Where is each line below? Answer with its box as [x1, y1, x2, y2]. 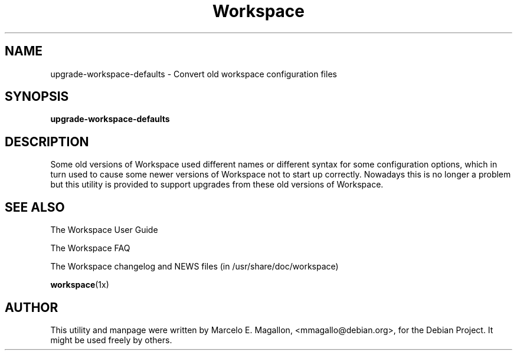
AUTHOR [5, 300, 58, 315]
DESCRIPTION [5, 134, 89, 149]
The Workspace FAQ [50, 243, 130, 254]
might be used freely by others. [50, 334, 172, 345]
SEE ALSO [5, 199, 65, 215]
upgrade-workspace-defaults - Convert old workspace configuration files [50, 68, 337, 79]
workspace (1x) [50, 280, 109, 290]
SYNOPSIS [5, 89, 69, 104]
